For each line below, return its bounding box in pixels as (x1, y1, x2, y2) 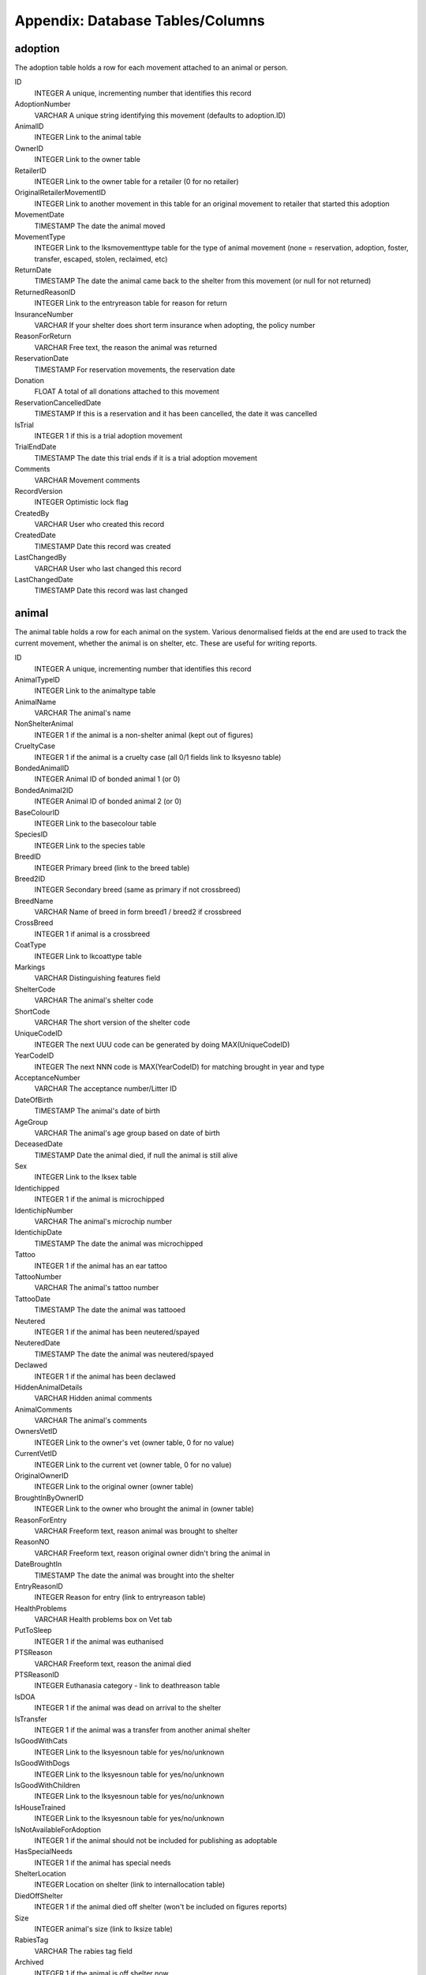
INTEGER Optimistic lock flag (34, 498, 129, 507)
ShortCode (14, 1006, 50, 1016)
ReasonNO (14, 1537, 50, 1547)
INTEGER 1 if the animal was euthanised (34, 1636, 164, 1646)
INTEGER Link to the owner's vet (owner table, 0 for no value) (34, 1438, 234, 1447)
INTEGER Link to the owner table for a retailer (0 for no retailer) (34, 176, 240, 186)
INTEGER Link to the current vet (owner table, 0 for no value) (34, 1460, 232, 1469)
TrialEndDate (14, 442, 57, 452)
